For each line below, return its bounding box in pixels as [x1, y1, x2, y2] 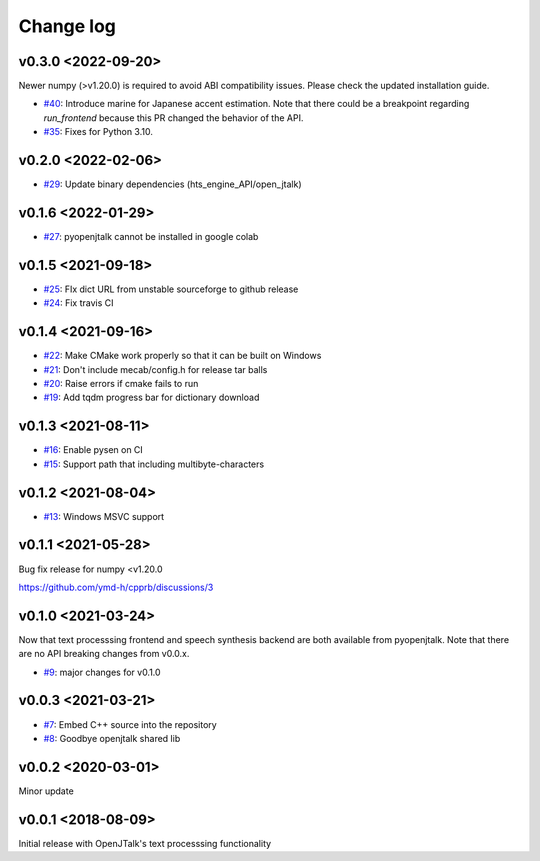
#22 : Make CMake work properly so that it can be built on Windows [43, 350, 322, 362]
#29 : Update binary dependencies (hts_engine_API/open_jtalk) [43, 178, 302, 190]
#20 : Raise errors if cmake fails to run [43, 378, 199, 390]
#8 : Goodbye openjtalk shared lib [43, 732, 181, 744]
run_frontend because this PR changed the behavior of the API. [43, 111, 304, 124]
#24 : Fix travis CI [43, 297, 114, 309]
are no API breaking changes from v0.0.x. [18, 648, 190, 660]
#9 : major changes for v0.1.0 [43, 666, 161, 678]
